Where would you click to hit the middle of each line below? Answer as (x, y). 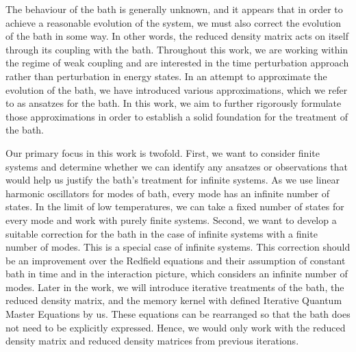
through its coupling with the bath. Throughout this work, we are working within (177, 49)
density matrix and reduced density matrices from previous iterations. (152, 341)
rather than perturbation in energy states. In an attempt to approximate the (166, 76)
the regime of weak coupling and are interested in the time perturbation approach (177, 63)
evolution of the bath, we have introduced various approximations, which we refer (177, 89)
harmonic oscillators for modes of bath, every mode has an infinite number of (168, 193)
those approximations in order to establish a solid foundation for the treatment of (177, 116)
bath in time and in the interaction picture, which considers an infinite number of (177, 274)
